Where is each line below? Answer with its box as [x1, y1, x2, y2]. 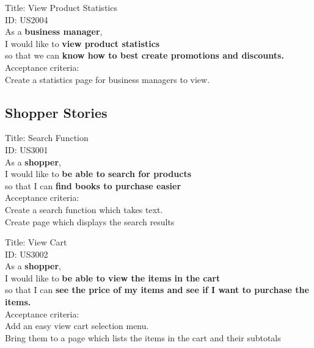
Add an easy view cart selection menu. [5, 319, 149, 332]
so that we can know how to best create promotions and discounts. [5, 49, 284, 62]
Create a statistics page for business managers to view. [5, 73, 210, 85]
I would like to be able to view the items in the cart [5, 271, 221, 284]
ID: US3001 [5, 143, 48, 156]
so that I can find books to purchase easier [5, 179, 181, 192]
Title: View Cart [5, 236, 67, 248]
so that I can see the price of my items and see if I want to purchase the [5, 283, 309, 296]
